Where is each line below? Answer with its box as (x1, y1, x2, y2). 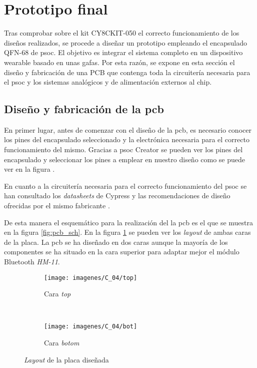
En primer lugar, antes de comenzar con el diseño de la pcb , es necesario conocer (4, 124, 251, 135)
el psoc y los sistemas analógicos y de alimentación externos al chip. (4, 77, 212, 87)
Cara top (44, 288, 71, 299)
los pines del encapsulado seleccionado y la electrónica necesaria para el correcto (4, 134, 249, 145)
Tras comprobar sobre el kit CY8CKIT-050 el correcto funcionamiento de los (4, 28, 239, 38)
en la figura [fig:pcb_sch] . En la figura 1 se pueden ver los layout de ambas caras (4, 227, 251, 237)
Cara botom (44, 337, 79, 348)
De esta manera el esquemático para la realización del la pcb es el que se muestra (4, 217, 253, 227)
